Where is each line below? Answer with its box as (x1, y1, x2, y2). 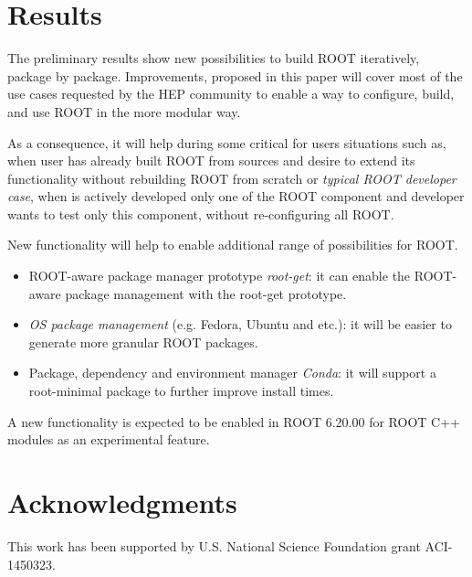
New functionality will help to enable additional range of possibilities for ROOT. (7, 235, 458, 254)
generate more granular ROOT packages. (28, 332, 258, 351)
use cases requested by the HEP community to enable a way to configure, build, (7, 84, 455, 103)
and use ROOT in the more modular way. (7, 102, 241, 121)
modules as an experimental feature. (7, 430, 210, 449)
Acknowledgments (7, 484, 237, 520)
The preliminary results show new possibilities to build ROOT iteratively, (7, 48, 420, 68)
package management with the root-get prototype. (65, 283, 347, 303)
